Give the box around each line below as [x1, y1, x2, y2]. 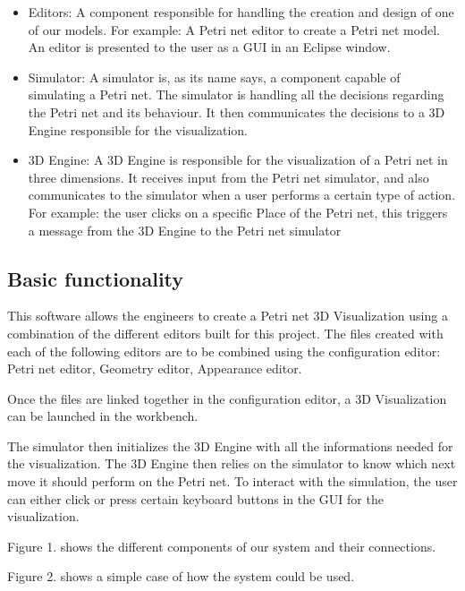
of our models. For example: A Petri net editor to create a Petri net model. [28, 20, 440, 39]
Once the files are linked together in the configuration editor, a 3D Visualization [7, 389, 447, 407]
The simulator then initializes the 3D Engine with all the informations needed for [7, 436, 453, 455]
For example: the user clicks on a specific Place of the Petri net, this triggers [28, 202, 448, 221]
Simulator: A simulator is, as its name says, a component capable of [28, 67, 401, 86]
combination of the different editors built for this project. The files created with [7, 323, 444, 342]
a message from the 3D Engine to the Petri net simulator [28, 220, 342, 239]
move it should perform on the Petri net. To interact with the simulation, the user [7, 472, 458, 491]
